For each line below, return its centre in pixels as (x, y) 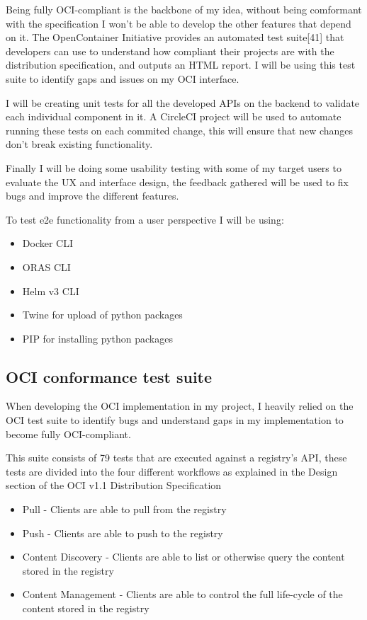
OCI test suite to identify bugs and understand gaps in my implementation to (175, 420)
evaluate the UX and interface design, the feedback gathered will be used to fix (177, 182)
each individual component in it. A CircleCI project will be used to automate (174, 116)
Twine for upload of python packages (102, 315)
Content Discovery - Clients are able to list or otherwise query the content (183, 557)
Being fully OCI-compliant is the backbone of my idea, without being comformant (184, 9)
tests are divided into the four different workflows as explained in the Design (172, 471)
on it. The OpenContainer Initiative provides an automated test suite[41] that (175, 37)
